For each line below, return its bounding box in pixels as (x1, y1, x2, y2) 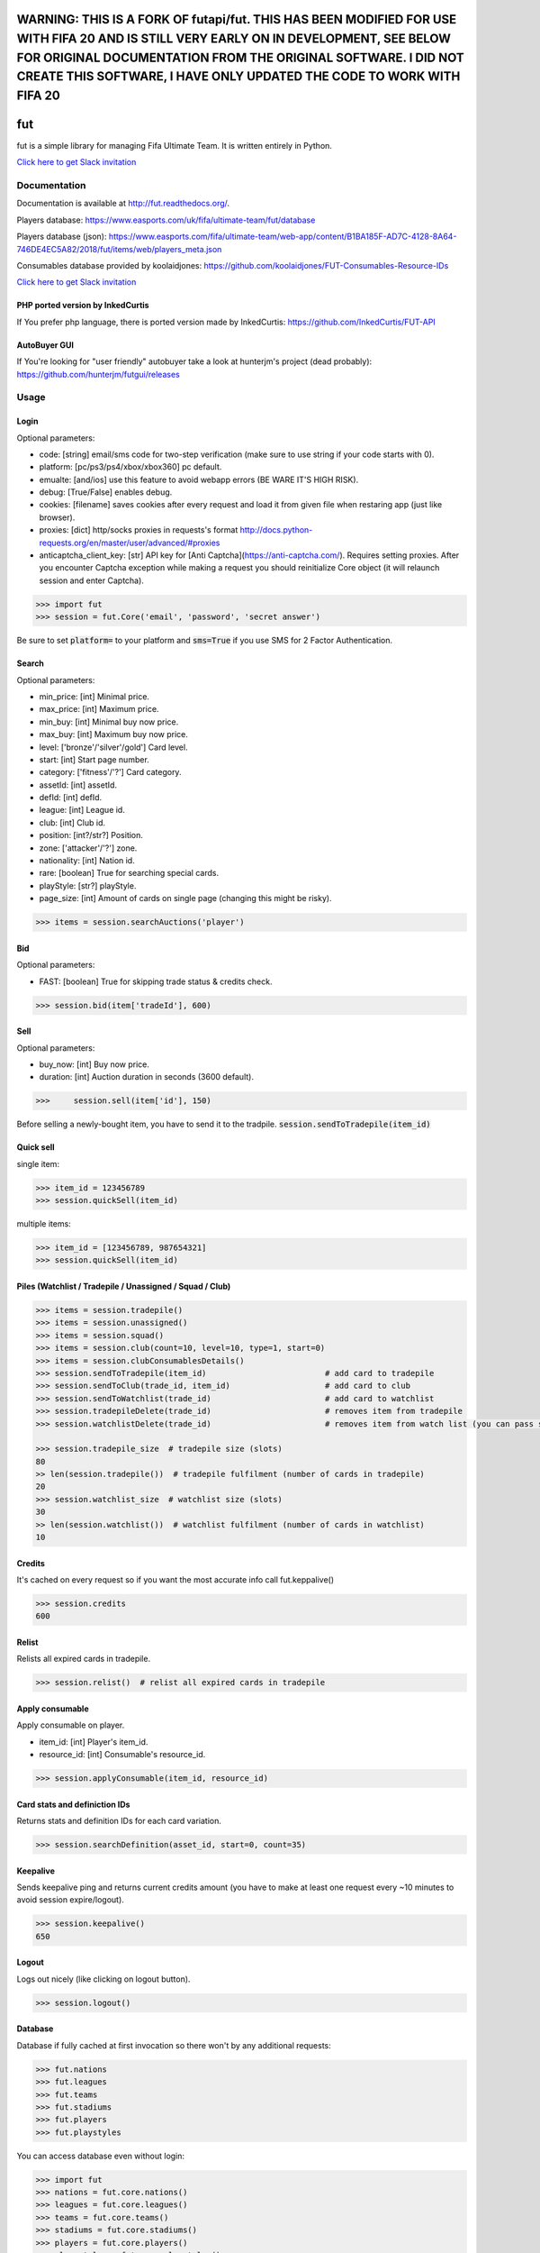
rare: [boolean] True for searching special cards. (39, 868, 220, 879)
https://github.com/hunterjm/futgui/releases (16, 369, 180, 379)
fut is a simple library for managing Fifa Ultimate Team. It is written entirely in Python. (16, 140, 333, 151)
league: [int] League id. (39, 805, 125, 816)
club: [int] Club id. (39, 816, 106, 828)
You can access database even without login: (16, 2150, 184, 2161)
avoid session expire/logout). (16, 1894, 125, 1905)
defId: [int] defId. (39, 792, 103, 803)
